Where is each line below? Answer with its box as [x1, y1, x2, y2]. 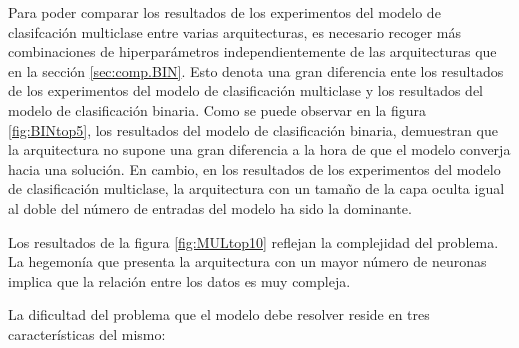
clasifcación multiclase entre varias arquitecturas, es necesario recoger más [8, 21, 462, 42]
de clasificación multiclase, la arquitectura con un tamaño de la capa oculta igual [8, 178, 505, 199]
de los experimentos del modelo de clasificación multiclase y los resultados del [8, 80, 484, 101]
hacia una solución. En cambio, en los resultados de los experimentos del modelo [8, 158, 501, 179]
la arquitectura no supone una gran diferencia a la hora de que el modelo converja [8, 139, 511, 160]
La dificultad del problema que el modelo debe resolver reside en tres [8, 304, 430, 325]
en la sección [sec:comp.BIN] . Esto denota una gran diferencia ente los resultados [8, 60, 504, 81]
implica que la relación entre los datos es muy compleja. [8, 270, 351, 291]
